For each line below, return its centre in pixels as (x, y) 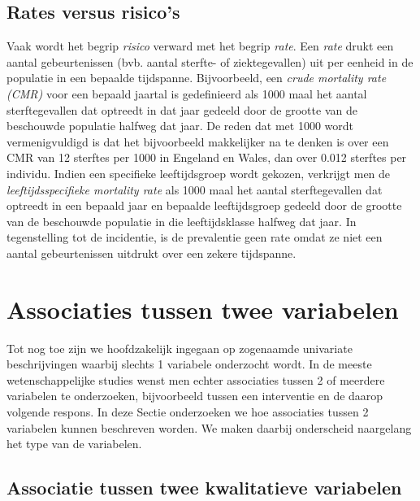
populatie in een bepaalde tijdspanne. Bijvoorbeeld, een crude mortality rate (197, 78)
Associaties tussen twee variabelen (203, 309)
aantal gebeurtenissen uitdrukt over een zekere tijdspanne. (152, 253)
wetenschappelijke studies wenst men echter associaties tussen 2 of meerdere (196, 379)
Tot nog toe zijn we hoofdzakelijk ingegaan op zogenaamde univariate (180, 348)
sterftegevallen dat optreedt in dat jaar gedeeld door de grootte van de (182, 109)
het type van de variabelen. (74, 444)
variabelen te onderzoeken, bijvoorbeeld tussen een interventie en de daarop (195, 396)
